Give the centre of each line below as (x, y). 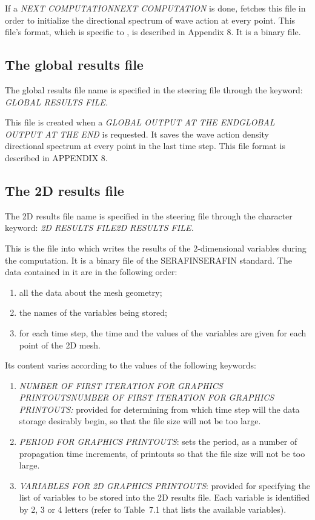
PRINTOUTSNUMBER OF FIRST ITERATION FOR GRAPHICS (147, 397)
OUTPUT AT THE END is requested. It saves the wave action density (137, 134)
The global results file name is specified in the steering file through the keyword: (154, 89)
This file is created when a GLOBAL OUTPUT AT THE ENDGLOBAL (140, 122)
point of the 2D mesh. (60, 345)
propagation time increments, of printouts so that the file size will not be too (162, 453)
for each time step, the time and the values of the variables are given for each (163, 332)
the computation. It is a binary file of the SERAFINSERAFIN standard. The (148, 260)
